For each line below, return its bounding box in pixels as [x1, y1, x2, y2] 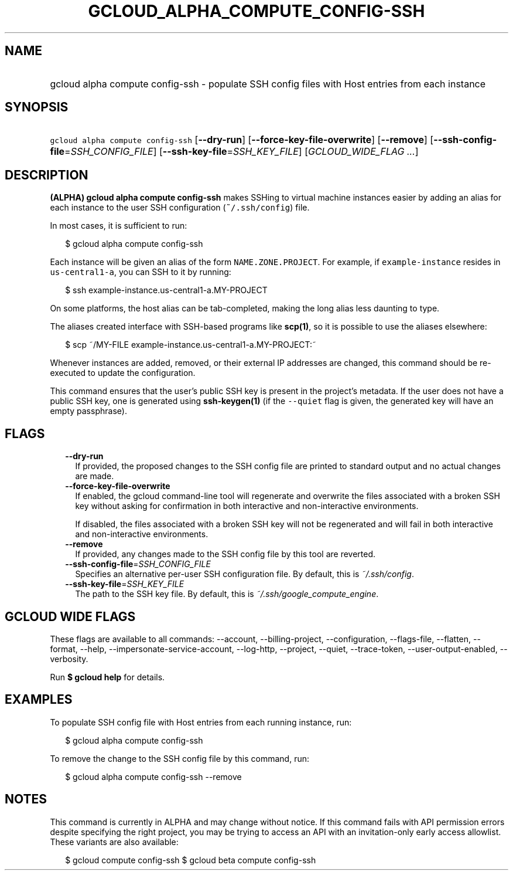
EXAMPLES [5, 692, 73, 707]
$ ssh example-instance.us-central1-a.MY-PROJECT [65, 285, 268, 296]
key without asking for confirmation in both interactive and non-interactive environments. [75, 501, 419, 511]
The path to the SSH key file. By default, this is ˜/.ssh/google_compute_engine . [75, 589, 379, 599]
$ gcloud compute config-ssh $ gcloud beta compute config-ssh [65, 854, 316, 865]
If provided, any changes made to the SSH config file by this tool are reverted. [75, 549, 376, 559]
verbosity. [50, 653, 88, 664]
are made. [75, 471, 114, 481]
